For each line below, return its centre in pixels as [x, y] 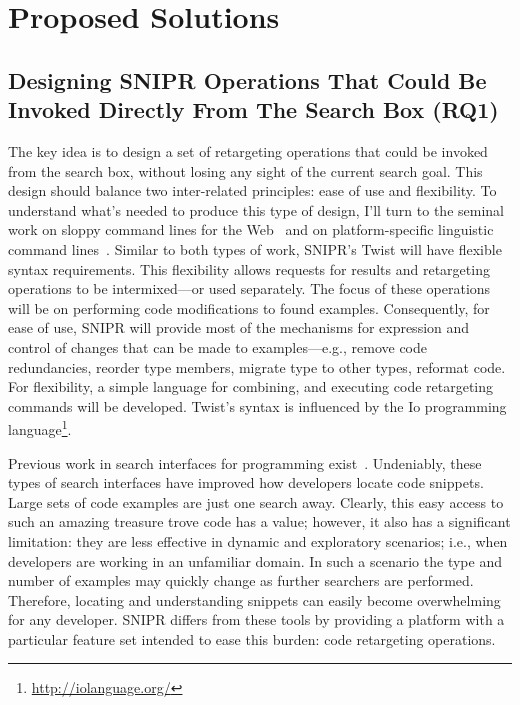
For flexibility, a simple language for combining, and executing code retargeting [251, 386]
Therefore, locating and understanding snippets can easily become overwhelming [254, 599]
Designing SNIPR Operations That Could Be [247, 79]
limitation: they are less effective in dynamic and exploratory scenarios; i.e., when [258, 540]
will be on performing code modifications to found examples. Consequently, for [249, 307]
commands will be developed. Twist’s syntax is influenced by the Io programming [257, 405]
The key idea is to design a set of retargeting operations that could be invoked [248, 150]
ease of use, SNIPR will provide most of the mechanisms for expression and [239, 327]
